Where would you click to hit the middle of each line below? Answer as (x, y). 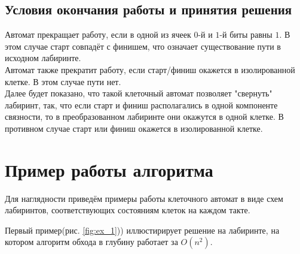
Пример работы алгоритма (109, 169)
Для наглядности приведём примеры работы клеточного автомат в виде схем (144, 198)
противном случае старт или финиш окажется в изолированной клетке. (134, 128)
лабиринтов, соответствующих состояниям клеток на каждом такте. (128, 210)
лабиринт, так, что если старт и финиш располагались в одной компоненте (141, 105)
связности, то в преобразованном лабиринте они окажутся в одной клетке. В (144, 117)
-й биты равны (246, 34)
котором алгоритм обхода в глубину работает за (91, 242)
